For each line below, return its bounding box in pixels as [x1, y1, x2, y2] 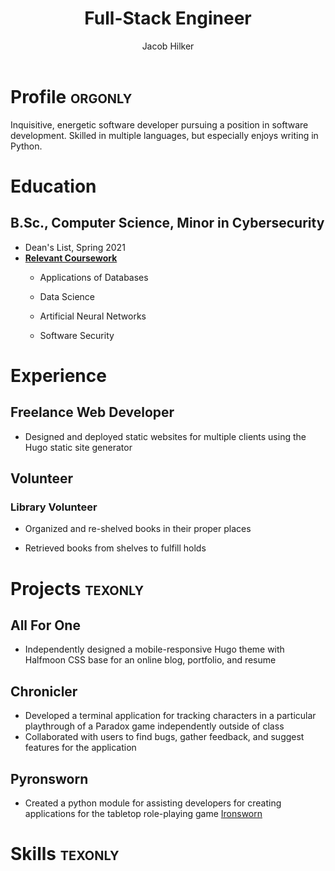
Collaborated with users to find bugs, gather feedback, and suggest [24, 731, 305, 743]
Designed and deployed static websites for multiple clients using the [24, 430, 307, 442]
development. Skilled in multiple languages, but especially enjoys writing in [10, 129, 319, 141]
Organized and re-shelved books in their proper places [24, 523, 252, 535]
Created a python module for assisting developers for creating [24, 797, 282, 809]
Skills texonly [10, 843, 120, 866]
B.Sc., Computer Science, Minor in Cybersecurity [10, 215, 325, 232]
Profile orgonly [10, 85, 133, 108]
